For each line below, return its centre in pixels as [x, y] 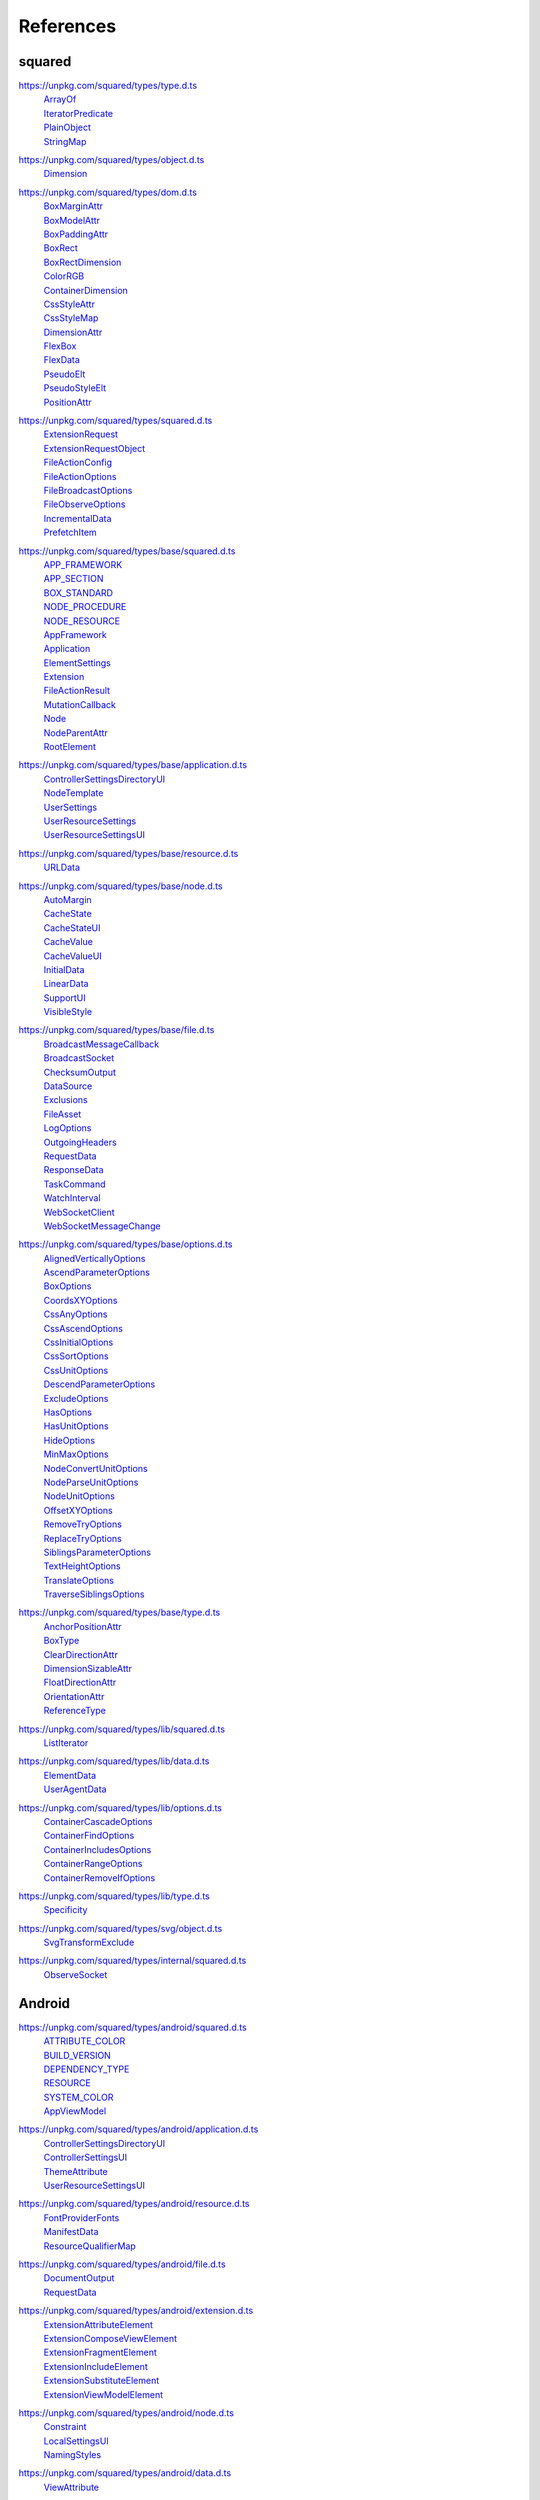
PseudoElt [64, 374]
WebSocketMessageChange [102, 1226]
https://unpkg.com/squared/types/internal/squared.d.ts [132, 1961]
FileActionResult [76, 691]
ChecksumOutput [80, 1072]
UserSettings [70, 807]
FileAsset [62, 1114]
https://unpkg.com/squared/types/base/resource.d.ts [128, 853]
